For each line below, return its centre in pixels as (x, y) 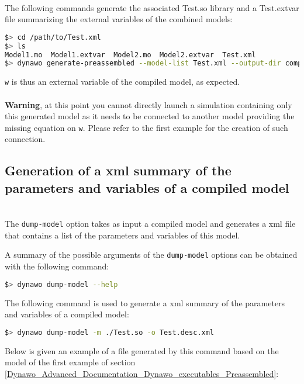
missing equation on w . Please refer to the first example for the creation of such (146, 127)
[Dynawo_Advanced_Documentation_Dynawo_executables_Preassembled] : (142, 373)
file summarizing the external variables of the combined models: (119, 19)
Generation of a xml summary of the (118, 170)
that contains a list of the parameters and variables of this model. (122, 235)
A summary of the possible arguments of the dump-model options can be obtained (151, 255)
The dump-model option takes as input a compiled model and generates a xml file (150, 224)
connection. (25, 139)
